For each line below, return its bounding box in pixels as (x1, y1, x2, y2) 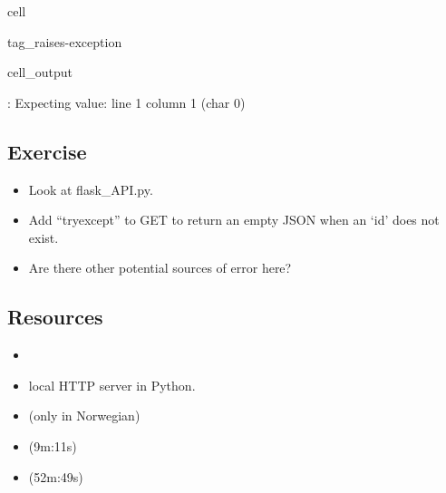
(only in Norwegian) (28, 406, 141, 425)
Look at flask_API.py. (28, 179, 153, 198)
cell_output (7, 63, 73, 82)
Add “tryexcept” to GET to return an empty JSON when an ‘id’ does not (28, 210, 440, 229)
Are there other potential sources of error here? (28, 258, 292, 277)
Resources (7, 303, 103, 331)
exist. (28, 227, 59, 246)
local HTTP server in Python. (28, 375, 196, 394)
